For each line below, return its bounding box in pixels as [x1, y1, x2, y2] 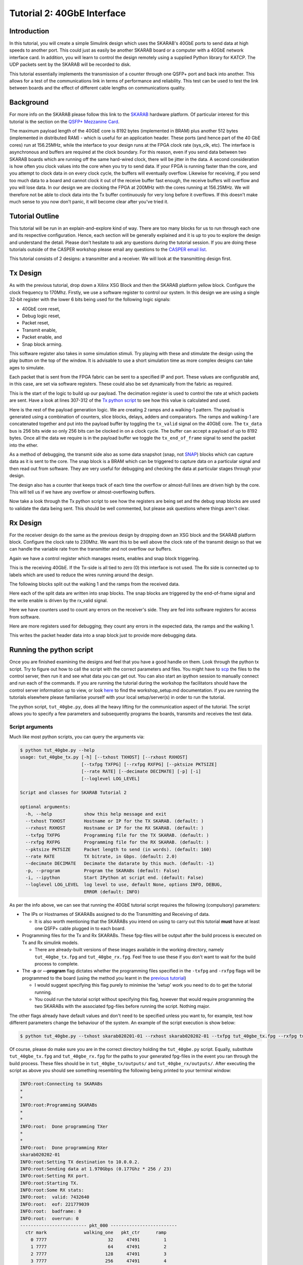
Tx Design [9, 269, 42, 278]
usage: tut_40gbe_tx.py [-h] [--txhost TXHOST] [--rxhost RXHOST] [20, 754, 188, 760]
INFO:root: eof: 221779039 [20, 1201, 89, 1207]
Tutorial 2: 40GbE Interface [9, 8, 126, 19]
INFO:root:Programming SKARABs [20, 1102, 98, 1108]
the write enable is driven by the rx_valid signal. [9, 597, 108, 603]
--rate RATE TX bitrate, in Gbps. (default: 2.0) [25, 853, 177, 859]
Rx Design [9, 519, 42, 527]
